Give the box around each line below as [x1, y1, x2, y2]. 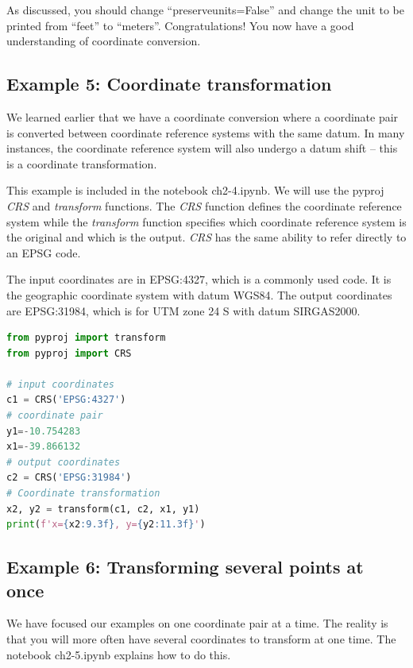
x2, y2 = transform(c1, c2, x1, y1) [6, 503, 200, 515]
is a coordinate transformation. [6, 155, 157, 172]
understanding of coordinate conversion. [6, 33, 201, 49]
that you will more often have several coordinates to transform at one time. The [6, 631, 396, 647]
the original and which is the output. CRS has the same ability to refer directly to [6, 229, 407, 245]
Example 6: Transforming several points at [6, 554, 364, 579]
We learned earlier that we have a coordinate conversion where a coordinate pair [6, 108, 399, 125]
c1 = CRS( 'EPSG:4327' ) [6, 394, 126, 406]
